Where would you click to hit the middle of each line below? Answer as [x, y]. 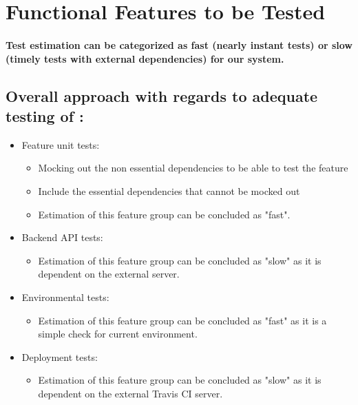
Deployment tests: [60, 356]
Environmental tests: [65, 297]
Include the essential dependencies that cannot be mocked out [169, 190]
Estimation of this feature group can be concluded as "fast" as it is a [182, 320]
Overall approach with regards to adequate [162, 95]
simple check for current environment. [118, 334]
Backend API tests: [62, 237]
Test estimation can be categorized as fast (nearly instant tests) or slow [179, 44]
